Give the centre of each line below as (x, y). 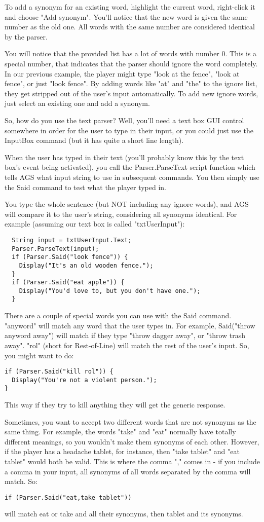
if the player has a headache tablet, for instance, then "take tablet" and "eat (122, 451)
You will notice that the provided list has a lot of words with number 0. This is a (131, 53)
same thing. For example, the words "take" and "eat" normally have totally (120, 432)
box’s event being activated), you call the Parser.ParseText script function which (130, 167)
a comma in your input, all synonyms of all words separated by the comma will (128, 471)
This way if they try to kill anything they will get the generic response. (115, 405)
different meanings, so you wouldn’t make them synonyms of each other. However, (132, 441)
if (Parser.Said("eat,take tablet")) (68, 497)
